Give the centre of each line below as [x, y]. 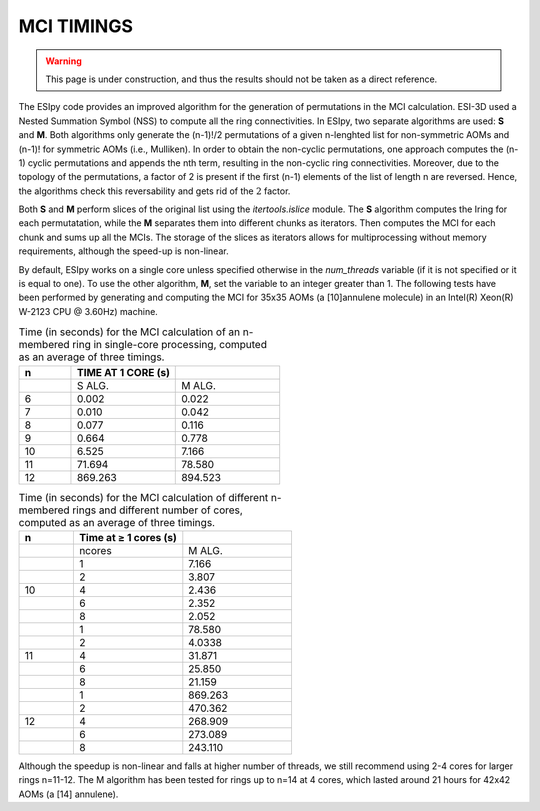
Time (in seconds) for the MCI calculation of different [143, 497]
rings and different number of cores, [157, 510]
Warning [63, 61]
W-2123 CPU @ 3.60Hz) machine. [88, 311]
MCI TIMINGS [76, 26]
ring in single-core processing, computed [169, 345]
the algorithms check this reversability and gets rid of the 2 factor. [154, 191]
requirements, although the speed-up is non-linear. [123, 251]
